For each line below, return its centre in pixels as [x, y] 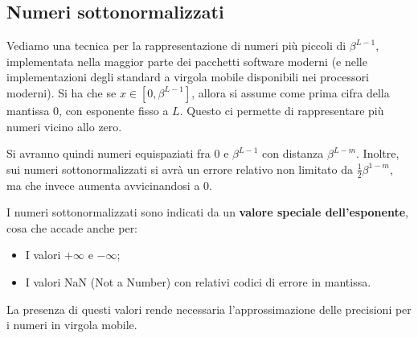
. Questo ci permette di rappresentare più [282, 110]
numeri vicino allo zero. [64, 126]
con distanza [293, 153]
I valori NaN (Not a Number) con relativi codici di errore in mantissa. [198, 281]
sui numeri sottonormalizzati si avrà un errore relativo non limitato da [180, 169]
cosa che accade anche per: [72, 227]
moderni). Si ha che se [61, 92]
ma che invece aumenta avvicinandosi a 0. [109, 185]
